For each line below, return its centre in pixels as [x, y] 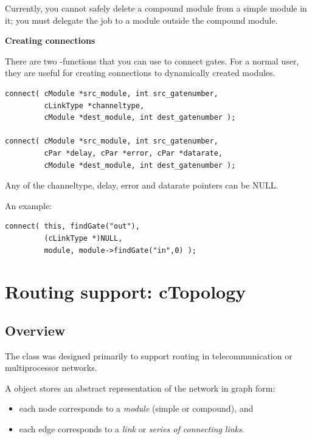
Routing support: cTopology [126, 292]
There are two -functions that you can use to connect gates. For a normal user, [152, 60]
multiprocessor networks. [51, 368]
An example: [28, 205]
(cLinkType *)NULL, [83, 238]
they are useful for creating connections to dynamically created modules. [140, 73]
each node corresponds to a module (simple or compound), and [136, 408]
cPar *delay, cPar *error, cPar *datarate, [133, 153]
